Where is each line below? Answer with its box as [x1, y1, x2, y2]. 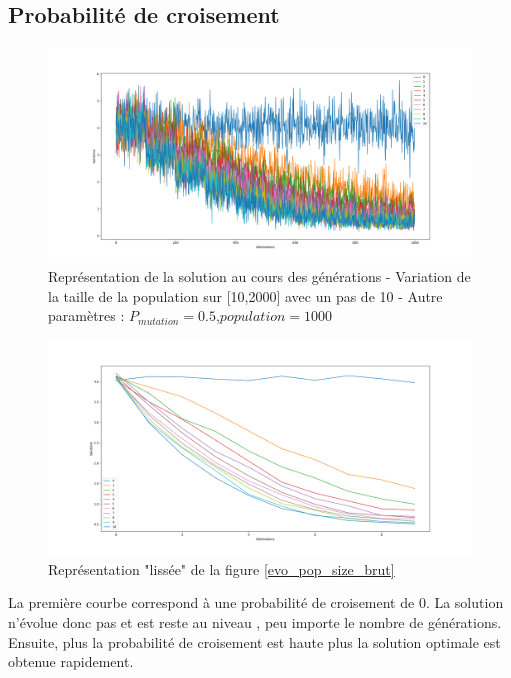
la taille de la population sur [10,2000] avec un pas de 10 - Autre [48, 285, 443, 306]
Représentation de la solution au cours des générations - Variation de [48, 266, 471, 287]
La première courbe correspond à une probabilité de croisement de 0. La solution [8, 592, 504, 613]
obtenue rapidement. [8, 651, 134, 672]
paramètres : [48, 305, 125, 326]
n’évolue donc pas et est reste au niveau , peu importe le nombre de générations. [8, 611, 502, 632]
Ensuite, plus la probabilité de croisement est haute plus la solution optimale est [8, 631, 501, 652]
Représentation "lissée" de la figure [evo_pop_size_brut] [48, 558, 395, 579]
